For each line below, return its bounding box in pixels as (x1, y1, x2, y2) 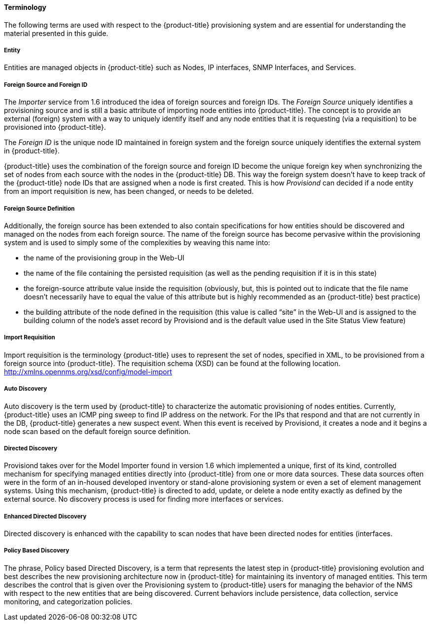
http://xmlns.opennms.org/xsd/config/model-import (4, 367, 172, 376)
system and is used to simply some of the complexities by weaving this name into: (4, 238, 270, 247)
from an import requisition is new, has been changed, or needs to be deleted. (4, 187, 254, 196)
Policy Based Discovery (4, 547, 69, 554)
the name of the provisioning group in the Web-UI (24, 253, 185, 262)
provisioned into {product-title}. (4, 123, 106, 132)
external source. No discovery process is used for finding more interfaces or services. (4, 495, 284, 504)
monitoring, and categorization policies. (4, 597, 133, 606)
